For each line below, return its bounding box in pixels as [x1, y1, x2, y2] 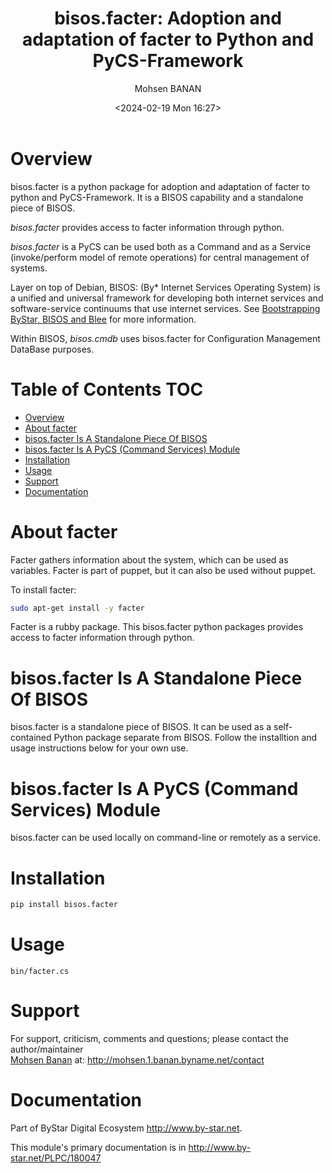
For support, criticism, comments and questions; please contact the [10, 1033, 290, 1044]
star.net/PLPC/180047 [10, 1152, 102, 1164]
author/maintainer [10, 1043, 84, 1055]
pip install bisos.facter [10, 900, 118, 910]
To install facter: [10, 583, 77, 596]
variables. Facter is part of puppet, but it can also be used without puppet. [10, 564, 317, 576]
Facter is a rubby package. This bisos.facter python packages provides [10, 621, 304, 633]
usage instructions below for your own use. [10, 742, 189, 754]
